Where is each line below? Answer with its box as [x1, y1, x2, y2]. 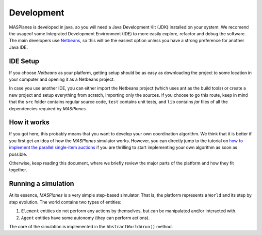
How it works [9, 118, 49, 127]
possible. [9, 151, 28, 157]
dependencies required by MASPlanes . [9, 105, 87, 111]
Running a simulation [9, 179, 75, 188]
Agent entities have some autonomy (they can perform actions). [21, 215, 150, 220]
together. [9, 167, 28, 173]
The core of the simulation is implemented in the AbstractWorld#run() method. [9, 223, 173, 229]
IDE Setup [9, 57, 40, 65]
